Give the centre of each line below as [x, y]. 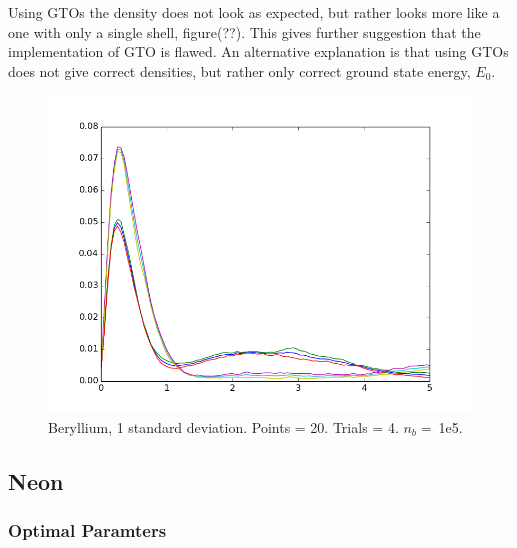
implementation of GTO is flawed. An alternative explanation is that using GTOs [258, 51]
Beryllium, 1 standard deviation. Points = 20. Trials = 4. [223, 426]
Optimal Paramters [87, 530]
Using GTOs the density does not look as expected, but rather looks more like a [254, 12]
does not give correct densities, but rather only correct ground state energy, [239, 70]
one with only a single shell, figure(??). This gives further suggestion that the [244, 31]
